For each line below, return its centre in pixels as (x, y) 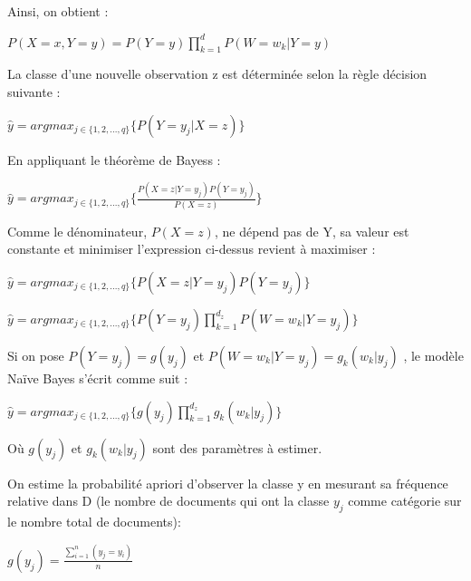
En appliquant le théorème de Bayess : (114, 159)
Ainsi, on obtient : (58, 11)
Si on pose (36, 355)
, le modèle (433, 355)
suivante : (34, 91)
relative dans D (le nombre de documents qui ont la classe (168, 501)
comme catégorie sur (405, 501)
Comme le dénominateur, (77, 231)
